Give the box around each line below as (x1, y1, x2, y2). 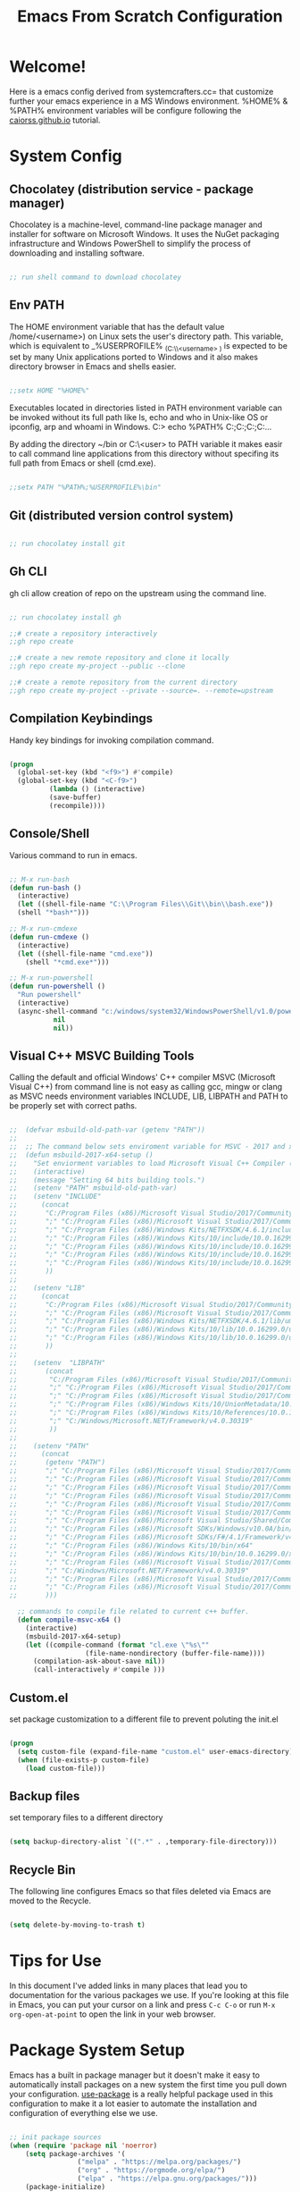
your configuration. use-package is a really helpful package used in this (9, 2088, 274, 2099)
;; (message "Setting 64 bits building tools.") (9, 1176, 205, 1185)
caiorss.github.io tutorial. (9, 114, 101, 125)
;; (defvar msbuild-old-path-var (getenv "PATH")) (9, 1126, 205, 1134)
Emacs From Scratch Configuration (17, 6, 283, 27)
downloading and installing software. (9, 248, 145, 258)
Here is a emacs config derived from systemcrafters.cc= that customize (9, 86, 274, 97)
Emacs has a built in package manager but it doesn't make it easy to (9, 2070, 261, 2080)
